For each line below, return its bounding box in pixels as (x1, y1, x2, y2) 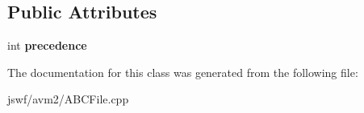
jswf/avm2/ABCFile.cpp (7, 91, 129, 107)
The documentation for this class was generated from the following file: (7, 63, 358, 80)
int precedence (7, 37, 87, 54)
